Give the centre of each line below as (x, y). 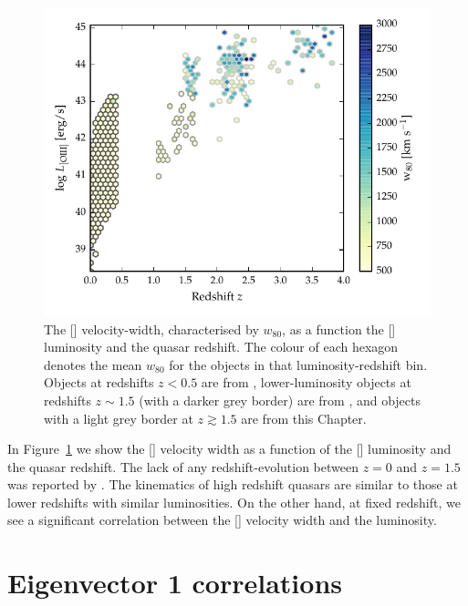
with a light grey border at (119, 418)
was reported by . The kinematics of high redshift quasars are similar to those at (233, 484)
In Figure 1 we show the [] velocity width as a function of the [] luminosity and (229, 449)
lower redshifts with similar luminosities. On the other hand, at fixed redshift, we (234, 502)
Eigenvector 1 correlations (175, 583)
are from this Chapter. (304, 418)
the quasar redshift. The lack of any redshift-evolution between (183, 466)
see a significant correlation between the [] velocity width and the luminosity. (222, 520)
